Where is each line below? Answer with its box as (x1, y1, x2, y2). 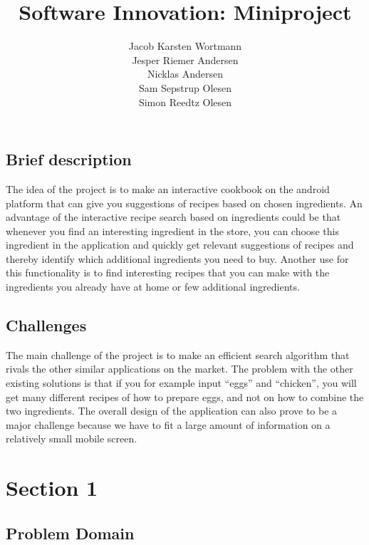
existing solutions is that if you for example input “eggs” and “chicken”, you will (6, 375, 357, 390)
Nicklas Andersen (147, 66, 223, 81)
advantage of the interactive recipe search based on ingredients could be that (6, 209, 341, 224)
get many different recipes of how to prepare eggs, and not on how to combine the (6, 389, 364, 404)
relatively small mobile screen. (6, 431, 137, 446)
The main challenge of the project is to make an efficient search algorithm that (6, 347, 350, 362)
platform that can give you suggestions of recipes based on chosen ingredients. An (6, 195, 363, 210)
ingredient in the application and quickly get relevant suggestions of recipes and (6, 237, 354, 252)
